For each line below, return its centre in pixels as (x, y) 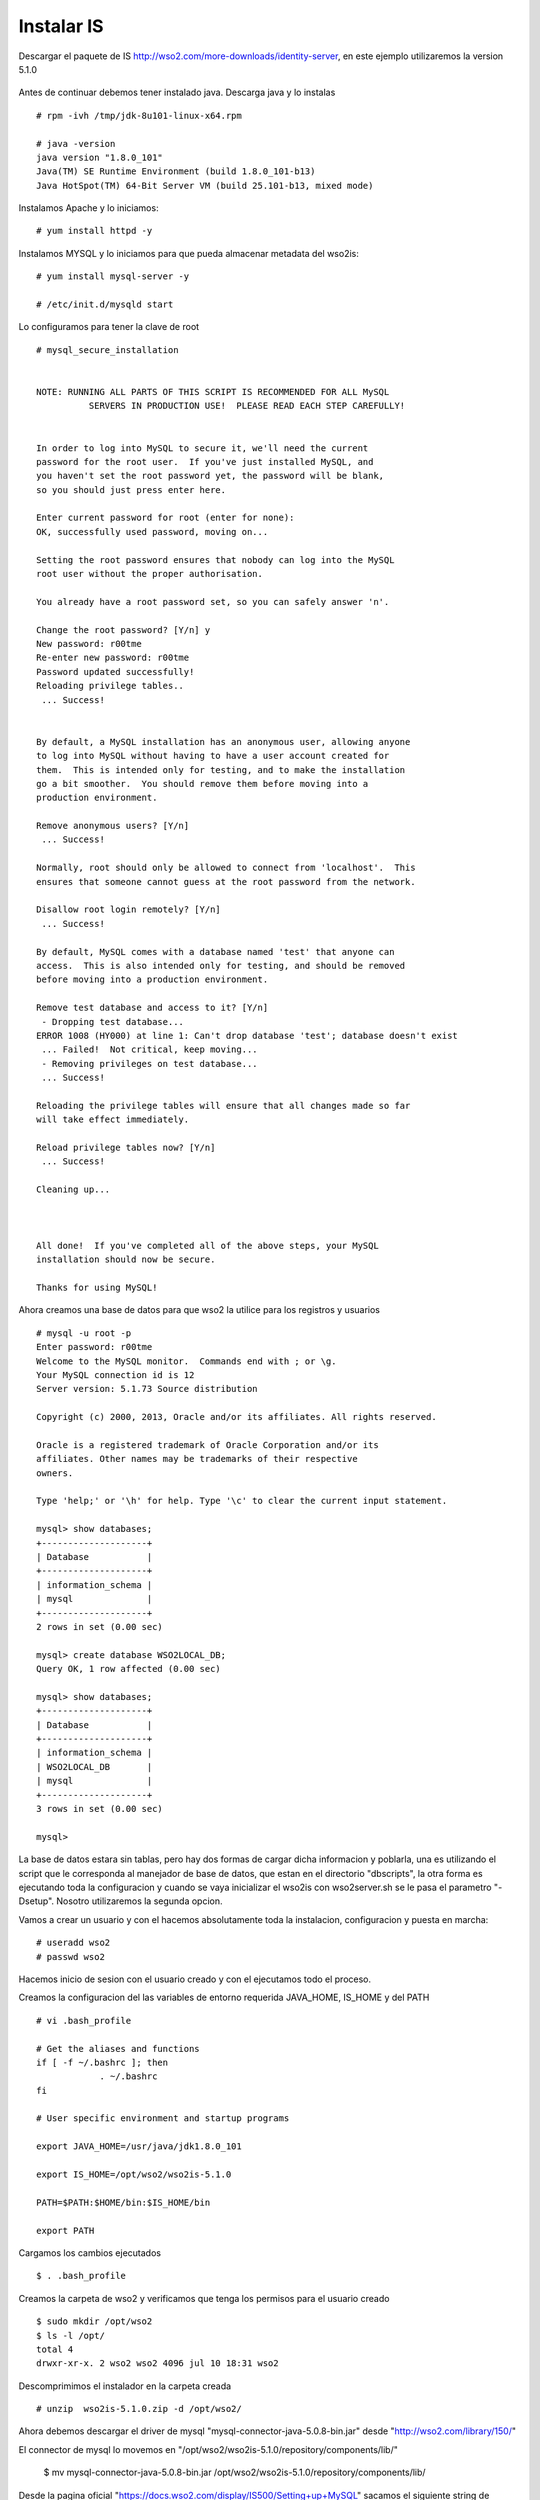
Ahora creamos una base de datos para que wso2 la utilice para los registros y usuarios (199, 1310)
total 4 (55, 2349)
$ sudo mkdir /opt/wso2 (94, 2321)
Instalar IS (61, 26)
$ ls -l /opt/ (70, 2335)
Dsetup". (36, 1901)
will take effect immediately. (113, 1119)
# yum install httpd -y (94, 231)
